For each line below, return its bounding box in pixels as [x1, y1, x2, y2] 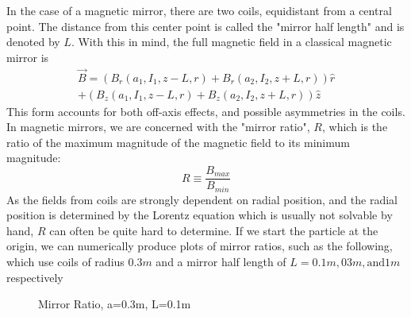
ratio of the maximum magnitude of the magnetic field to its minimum [6, 133, 350, 150]
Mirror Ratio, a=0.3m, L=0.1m [38, 296, 191, 312]
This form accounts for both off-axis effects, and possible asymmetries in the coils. [6, 102, 405, 119]
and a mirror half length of [156, 253, 286, 269]
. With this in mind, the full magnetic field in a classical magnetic [71, 33, 392, 50]
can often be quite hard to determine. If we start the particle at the [49, 222, 378, 238]
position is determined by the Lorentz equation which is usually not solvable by [6, 207, 393, 223]
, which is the [321, 118, 388, 135]
